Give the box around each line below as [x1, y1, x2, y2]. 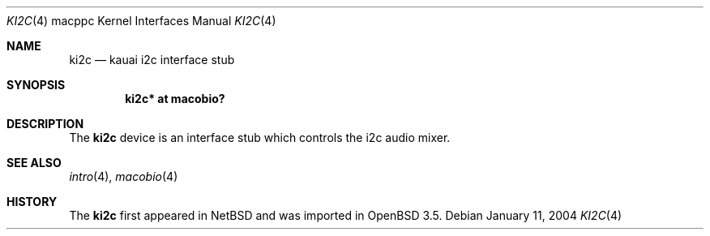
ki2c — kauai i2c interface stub [69, 53, 235, 67]
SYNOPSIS [6, 78, 66, 92]
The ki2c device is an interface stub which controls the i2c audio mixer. [69, 131, 451, 144]
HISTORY [6, 195, 58, 208]
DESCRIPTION [6, 117, 84, 131]
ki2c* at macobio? [125, 92, 225, 105]
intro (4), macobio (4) [69, 169, 178, 183]
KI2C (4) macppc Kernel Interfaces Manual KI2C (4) [6, 14, 276, 28]
